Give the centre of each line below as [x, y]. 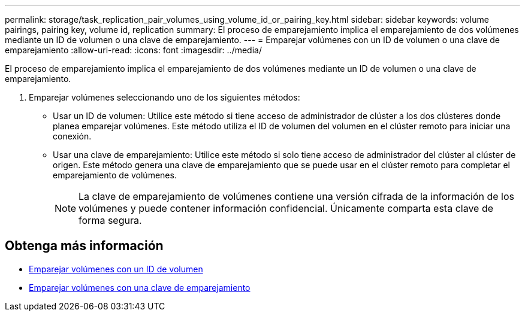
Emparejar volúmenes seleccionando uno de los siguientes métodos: [165, 97]
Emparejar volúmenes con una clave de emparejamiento [140, 287]
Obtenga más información [84, 246]
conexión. [72, 136]
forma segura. [110, 220]
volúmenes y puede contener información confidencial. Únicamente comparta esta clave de [286, 208]
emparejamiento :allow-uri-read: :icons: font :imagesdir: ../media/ [133, 50]
